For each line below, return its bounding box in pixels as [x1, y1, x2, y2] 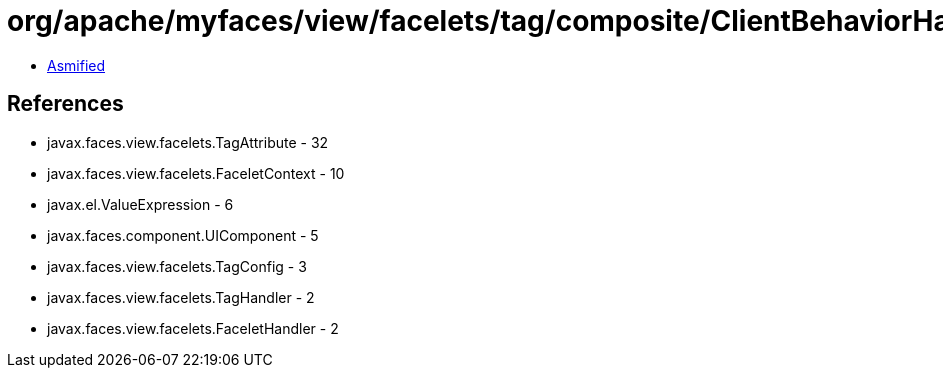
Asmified [47, 56, 106, 74]
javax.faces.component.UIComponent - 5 [47, 226, 319, 244]
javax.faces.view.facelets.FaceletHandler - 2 [47, 319, 339, 337]
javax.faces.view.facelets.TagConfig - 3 [47, 257, 307, 275]
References [7, 91, 124, 117]
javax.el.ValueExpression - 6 [47, 195, 234, 213]
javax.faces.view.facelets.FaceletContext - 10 [47, 164, 345, 182]
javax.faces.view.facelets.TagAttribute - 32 [47, 133, 329, 151]
